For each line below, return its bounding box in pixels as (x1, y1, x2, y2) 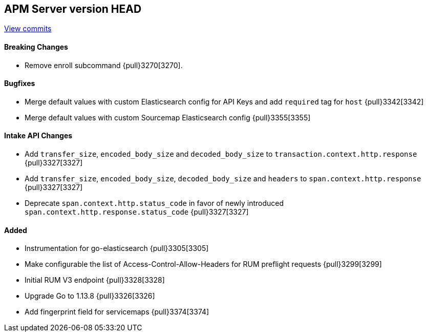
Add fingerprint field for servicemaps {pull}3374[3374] (25, 307, 209, 317)
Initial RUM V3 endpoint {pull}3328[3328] (25, 276, 165, 285)
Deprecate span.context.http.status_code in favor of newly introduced (25, 199, 284, 208)
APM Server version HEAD (4, 3, 142, 15)
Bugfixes (4, 79, 35, 88)
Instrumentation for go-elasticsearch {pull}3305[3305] (25, 244, 209, 253)
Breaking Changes (4, 43, 68, 52)
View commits (4, 24, 52, 33)
